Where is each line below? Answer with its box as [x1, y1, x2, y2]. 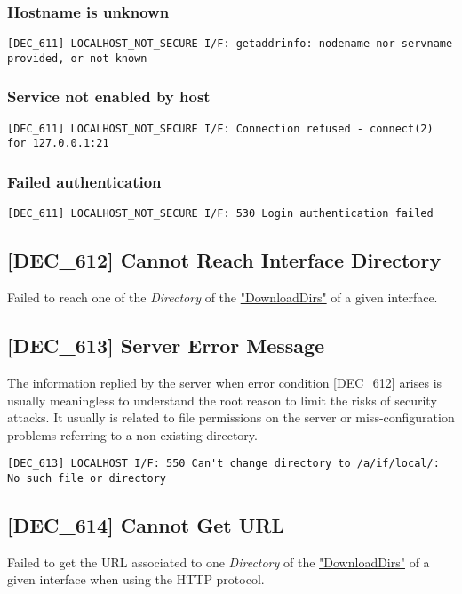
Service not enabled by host [7, 85, 211, 108]
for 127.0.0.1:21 [7, 137, 109, 150]
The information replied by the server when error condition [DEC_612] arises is [7, 373, 442, 391]
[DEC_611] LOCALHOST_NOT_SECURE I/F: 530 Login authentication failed [7, 207, 434, 221]
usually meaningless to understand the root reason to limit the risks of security [7, 390, 437, 409]
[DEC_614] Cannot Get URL [7, 511, 285, 539]
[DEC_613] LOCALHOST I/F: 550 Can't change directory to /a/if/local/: [7, 457, 440, 470]
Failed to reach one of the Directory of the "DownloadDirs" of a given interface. [7, 288, 438, 307]
